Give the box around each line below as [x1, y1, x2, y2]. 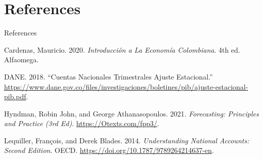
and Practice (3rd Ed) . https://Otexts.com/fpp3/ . [4, 118, 159, 129]
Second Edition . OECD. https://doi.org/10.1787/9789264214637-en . [4, 145, 214, 155]
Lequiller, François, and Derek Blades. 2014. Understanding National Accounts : [4, 135, 249, 145]
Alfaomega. [4, 54, 39, 65]
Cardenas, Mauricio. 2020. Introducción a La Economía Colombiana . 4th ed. [4, 44, 240, 55]
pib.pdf [4, 91, 26, 102]
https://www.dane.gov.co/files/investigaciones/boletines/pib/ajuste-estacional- [4, 81, 248, 92]
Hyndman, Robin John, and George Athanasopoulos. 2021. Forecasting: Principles [4, 108, 259, 118]
